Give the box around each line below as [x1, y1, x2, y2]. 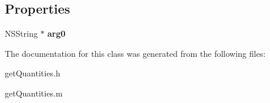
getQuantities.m [5, 86, 63, 99]
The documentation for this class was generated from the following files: [5, 47, 266, 59]
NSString [5, 27, 38, 40]
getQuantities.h [5, 67, 60, 79]
